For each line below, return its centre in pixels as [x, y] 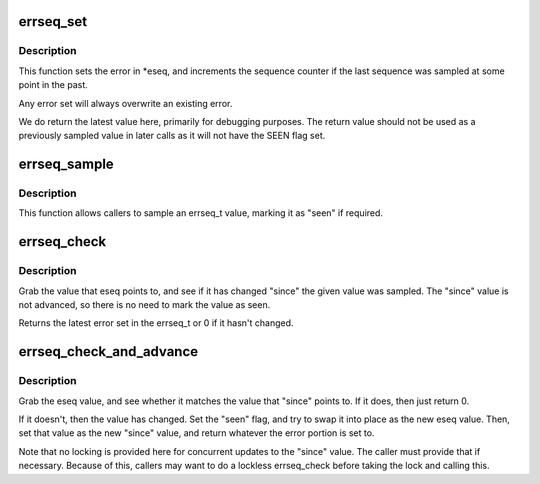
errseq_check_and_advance [108, 351]
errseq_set [53, 21]
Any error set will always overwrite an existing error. [125, 103]
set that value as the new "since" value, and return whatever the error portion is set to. [196, 433]
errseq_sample [66, 164]
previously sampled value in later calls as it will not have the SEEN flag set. [172, 136]
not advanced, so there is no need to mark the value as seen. [144, 305]
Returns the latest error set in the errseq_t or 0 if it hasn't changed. [156, 323]
